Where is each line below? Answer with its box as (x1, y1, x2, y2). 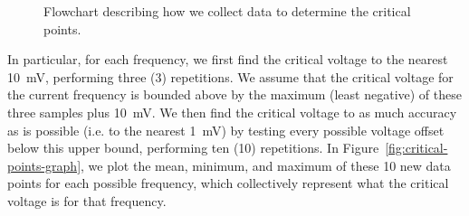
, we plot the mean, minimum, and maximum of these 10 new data (81, 155, 451, 174)
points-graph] (7, 155, 81, 174)
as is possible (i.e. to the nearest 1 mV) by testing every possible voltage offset (7, 120, 445, 139)
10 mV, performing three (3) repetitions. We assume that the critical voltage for (7, 67, 454, 86)
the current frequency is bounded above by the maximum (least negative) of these (7, 85, 462, 104)
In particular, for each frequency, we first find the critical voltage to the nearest (7, 50, 448, 69)
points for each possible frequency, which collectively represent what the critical (7, 174, 449, 193)
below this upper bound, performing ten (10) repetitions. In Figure (7, 138, 379, 157)
